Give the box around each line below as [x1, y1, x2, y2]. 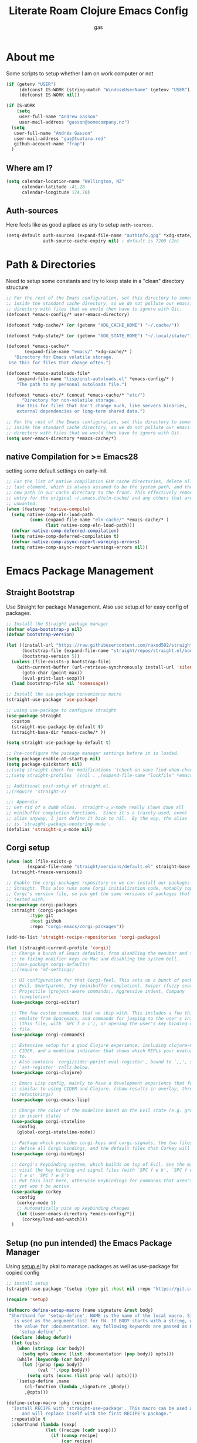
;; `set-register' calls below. [11, 1064, 91, 1070]
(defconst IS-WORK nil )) [19, 92, 80, 98]
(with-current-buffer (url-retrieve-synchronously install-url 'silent [16, 664, 195, 670]
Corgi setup [6, 843, 50, 853]
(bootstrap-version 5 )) [21, 653, 80, 660]
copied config [6, 1269, 40, 1276]
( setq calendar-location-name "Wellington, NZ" [6, 178, 125, 184]
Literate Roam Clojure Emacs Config [8, 4, 189, 18]
